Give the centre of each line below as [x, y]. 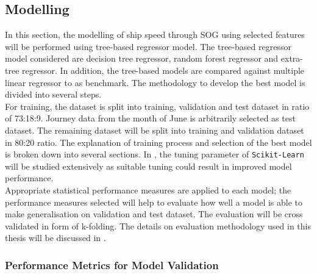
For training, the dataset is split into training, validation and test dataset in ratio [157, 106]
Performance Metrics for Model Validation [112, 265]
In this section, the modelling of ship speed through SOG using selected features [155, 34]
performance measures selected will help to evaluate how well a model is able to [154, 202]
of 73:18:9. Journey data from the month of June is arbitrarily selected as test [150, 118]
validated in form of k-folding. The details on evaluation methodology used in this [158, 225]
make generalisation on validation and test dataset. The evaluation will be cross [154, 214]
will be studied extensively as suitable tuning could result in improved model [148, 166]
